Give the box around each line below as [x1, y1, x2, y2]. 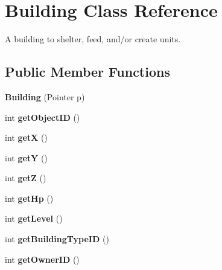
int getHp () [5, 191, 54, 204]
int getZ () [5, 172, 46, 184]
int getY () [5, 151, 48, 164]
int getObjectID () [5, 111, 80, 123]
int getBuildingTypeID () [5, 233, 109, 245]
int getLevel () [5, 212, 63, 225]
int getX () [5, 131, 48, 144]
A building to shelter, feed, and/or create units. [5, 33, 181, 45]
